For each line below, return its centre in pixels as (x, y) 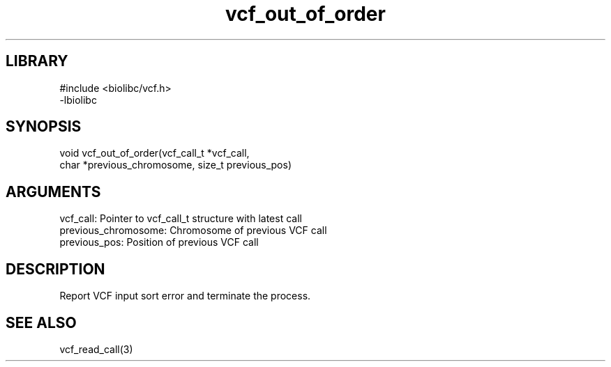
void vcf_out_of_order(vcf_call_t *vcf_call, (154, 153)
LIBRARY (37, 61)
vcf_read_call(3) (96, 349)
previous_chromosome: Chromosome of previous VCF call (193, 231)
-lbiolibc (78, 100)
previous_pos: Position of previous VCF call (159, 242)
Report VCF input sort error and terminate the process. (185, 296)
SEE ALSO (41, 322)
